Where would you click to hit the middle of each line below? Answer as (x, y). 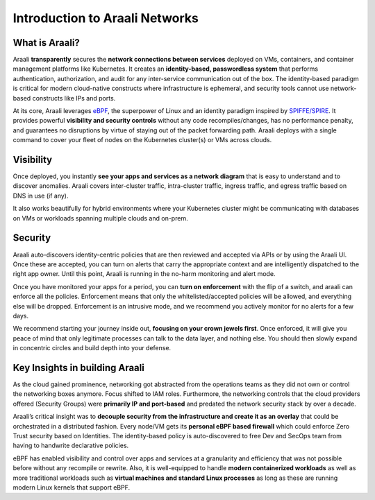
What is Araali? (46, 43)
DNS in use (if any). (41, 196)
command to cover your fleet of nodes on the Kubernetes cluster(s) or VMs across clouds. (142, 140)
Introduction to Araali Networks (106, 18)
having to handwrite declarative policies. (71, 446)
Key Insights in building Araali (79, 368)
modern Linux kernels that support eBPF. (72, 487)
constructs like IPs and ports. (74, 98)
